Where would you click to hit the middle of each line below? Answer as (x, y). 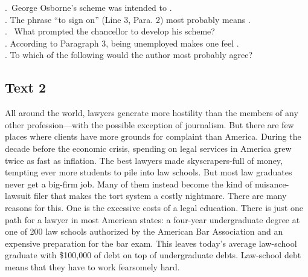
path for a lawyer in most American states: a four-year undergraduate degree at (152, 219)
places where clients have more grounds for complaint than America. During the (153, 136)
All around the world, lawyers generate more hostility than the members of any (152, 113)
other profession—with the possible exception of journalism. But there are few (149, 124)
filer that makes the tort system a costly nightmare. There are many (160, 196)
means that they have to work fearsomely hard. (92, 266)
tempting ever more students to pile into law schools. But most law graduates (149, 172)
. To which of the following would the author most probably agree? (129, 55)
